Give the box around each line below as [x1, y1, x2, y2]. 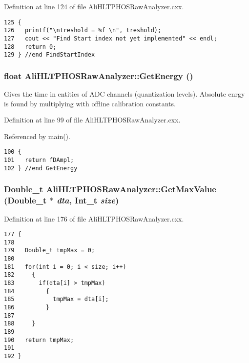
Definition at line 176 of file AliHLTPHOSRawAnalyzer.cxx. [4, 213, 184, 223]
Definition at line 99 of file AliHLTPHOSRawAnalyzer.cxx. [4, 115, 181, 125]
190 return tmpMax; [4, 336, 74, 343]
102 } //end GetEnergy [4, 164, 78, 172]
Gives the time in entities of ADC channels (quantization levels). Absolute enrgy [4, 89, 245, 99]
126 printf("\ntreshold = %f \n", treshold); [4, 27, 162, 34]
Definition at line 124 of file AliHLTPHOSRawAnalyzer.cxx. [4, 1, 184, 11]
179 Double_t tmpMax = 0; [4, 247, 95, 254]
